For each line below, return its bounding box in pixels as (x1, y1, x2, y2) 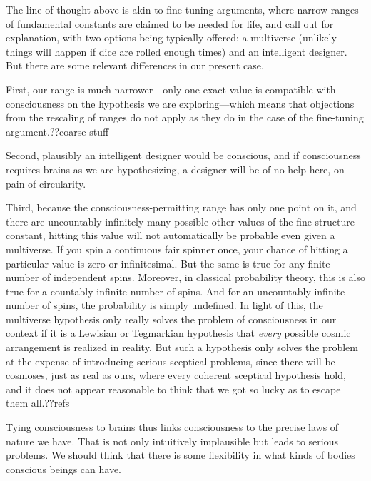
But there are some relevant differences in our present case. (6, 58, 264, 73)
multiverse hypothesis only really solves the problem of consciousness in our (6, 311, 337, 326)
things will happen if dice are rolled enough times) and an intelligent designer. (6, 44, 347, 59)
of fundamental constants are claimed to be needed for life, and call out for (6, 16, 334, 31)
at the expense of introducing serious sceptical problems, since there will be (6, 353, 335, 368)
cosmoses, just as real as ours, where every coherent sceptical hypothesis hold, (6, 368, 346, 383)
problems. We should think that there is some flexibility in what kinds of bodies (6, 447, 355, 462)
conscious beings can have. (6, 461, 121, 476)
